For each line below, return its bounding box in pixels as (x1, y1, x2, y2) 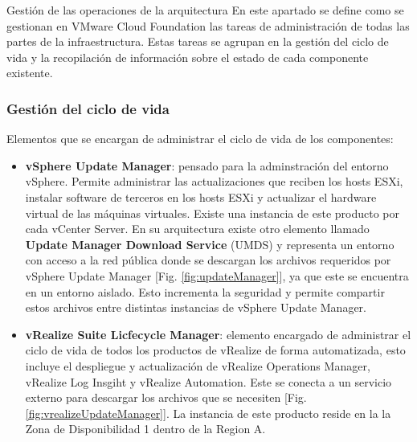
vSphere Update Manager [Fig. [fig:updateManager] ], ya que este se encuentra (25, 267, 409, 284)
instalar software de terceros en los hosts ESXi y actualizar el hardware (25, 188, 377, 205)
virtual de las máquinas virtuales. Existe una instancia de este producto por (25, 204, 399, 221)
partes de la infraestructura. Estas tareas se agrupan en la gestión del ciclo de (6, 33, 389, 50)
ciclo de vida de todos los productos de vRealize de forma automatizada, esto (25, 342, 406, 358)
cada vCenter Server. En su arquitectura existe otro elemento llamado (25, 220, 370, 237)
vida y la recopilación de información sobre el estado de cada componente (6, 48, 369, 65)
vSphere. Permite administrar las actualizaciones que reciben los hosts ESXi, (25, 173, 403, 190)
